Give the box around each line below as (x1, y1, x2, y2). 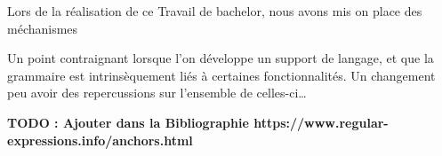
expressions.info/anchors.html (7, 130, 193, 149)
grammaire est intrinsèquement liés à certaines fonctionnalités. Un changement (7, 66, 436, 84)
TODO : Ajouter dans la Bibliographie (7, 113, 249, 131)
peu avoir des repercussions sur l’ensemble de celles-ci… (7, 83, 307, 102)
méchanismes (7, 19, 78, 37)
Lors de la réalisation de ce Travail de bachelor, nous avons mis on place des (7, 2, 422, 19)
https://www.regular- (253, 113, 389, 131)
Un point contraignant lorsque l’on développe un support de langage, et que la (7, 49, 434, 67)
